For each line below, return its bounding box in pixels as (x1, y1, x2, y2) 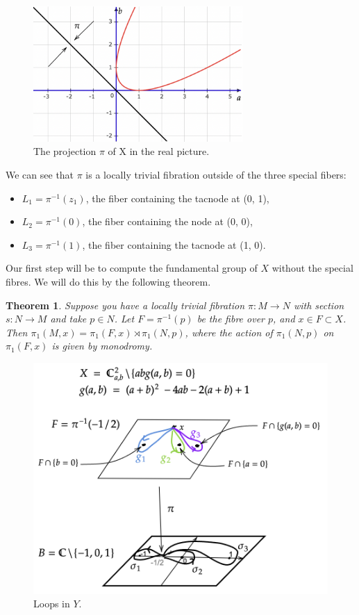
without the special (272, 261, 353, 275)
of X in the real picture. (108, 144, 210, 158)
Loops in (33, 596, 70, 611)
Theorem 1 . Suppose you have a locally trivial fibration (6, 297, 245, 312)
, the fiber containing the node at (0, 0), (82, 214, 253, 229)
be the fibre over (197, 311, 265, 326)
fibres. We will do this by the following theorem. (6, 274, 211, 288)
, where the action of (185, 325, 273, 339)
